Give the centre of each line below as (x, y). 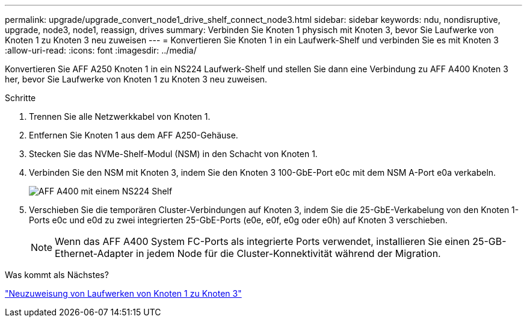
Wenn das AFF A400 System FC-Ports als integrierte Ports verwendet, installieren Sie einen (262, 241)
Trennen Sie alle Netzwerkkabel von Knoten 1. (120, 116)
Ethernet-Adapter (94, 253)
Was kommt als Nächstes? (57, 275)
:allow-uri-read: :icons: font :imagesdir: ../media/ (101, 50)
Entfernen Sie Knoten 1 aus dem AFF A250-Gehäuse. (134, 135)
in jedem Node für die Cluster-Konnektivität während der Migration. (288, 253)
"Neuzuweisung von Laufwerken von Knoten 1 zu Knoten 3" (123, 293)
